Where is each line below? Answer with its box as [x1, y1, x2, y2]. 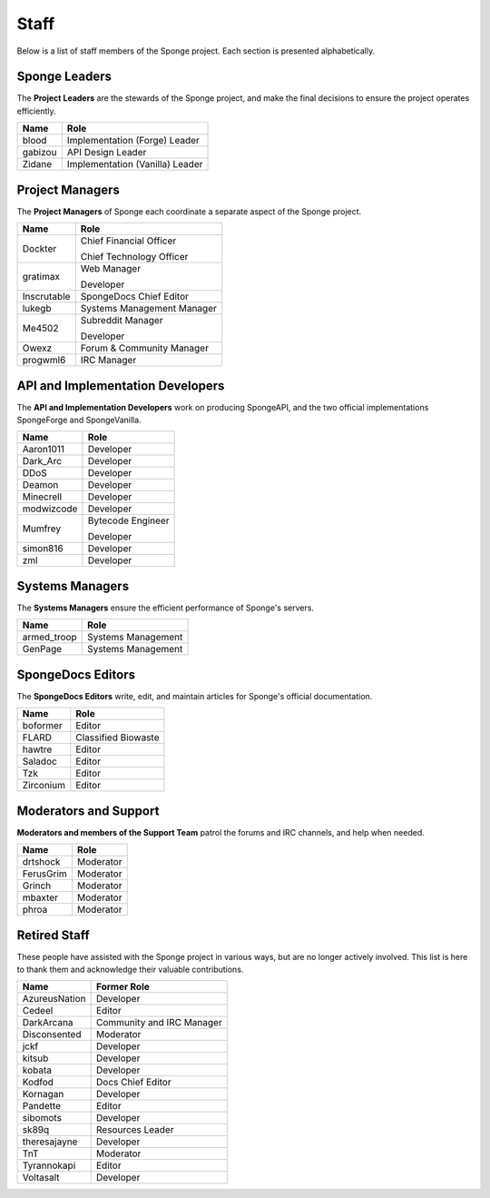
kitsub [22, 1052, 49, 1064]
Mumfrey [22, 522, 62, 535]
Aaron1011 [22, 443, 65, 456]
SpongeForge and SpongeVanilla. [16, 414, 142, 426]
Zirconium [22, 779, 65, 792]
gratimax [22, 271, 61, 283]
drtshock [22, 856, 61, 868]
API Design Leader [66, 146, 147, 159]
